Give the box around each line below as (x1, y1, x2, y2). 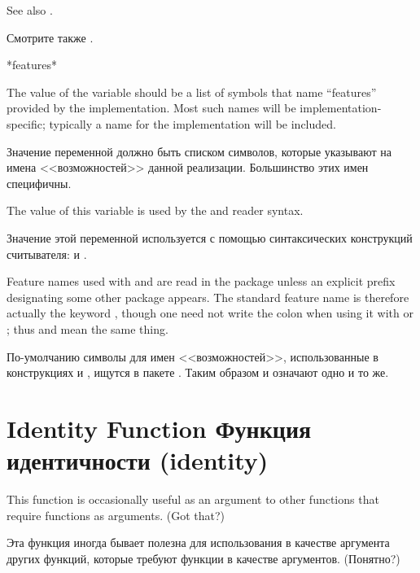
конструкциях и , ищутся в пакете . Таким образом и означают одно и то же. (7, 364, 389, 381)
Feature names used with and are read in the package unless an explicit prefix (7, 273, 396, 290)
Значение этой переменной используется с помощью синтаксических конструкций (7, 229, 413, 246)
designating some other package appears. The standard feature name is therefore (7, 288, 409, 305)
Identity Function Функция (7, 411, 312, 444)
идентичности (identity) (7, 444, 269, 477)
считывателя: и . (7, 245, 87, 262)
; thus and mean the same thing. (7, 320, 168, 337)
